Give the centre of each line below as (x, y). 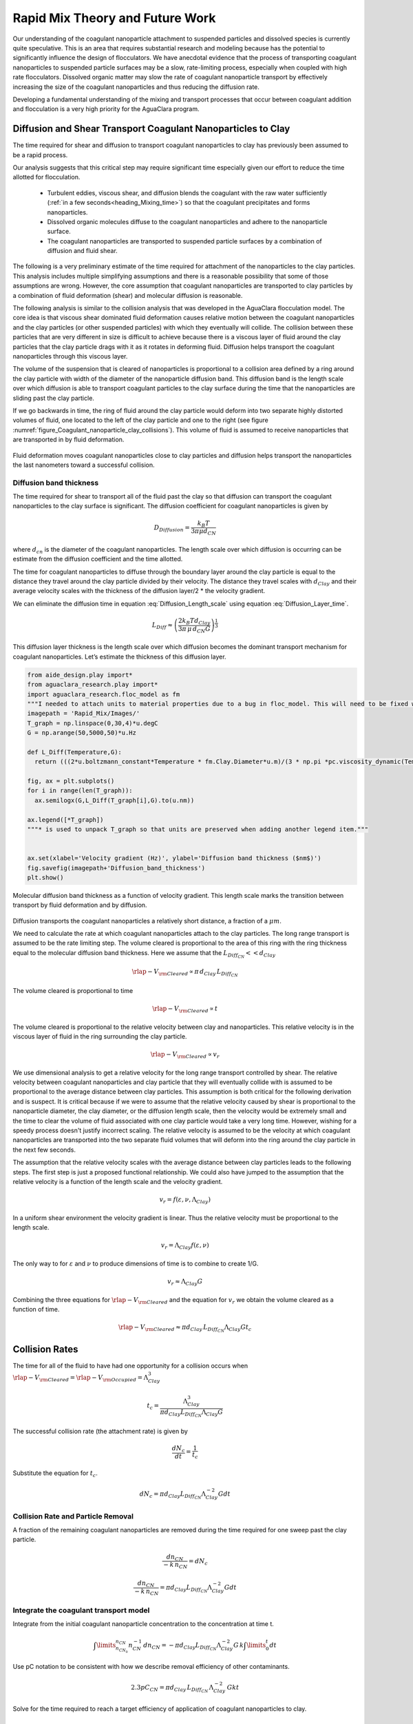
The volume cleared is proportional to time (73, 990)
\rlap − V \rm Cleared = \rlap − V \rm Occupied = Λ (81, 1378)
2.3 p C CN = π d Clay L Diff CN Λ (172, 1689)
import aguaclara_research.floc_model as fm (104, 694)
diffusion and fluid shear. (83, 251)
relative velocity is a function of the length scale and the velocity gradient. (118, 1182)
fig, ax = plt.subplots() (71, 781)
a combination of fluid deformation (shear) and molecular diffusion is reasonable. (128, 295)
